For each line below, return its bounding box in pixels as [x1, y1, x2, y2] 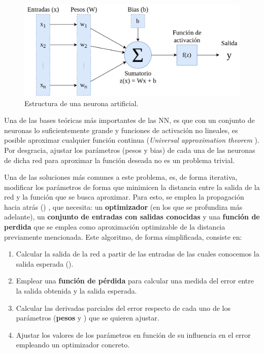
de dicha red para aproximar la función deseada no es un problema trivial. [4, 154, 235, 165]
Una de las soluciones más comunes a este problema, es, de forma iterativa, [4, 172, 238, 182]
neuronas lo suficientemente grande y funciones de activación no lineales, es [4, 124, 238, 135]
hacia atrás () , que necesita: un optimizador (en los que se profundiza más [4, 201, 243, 212]
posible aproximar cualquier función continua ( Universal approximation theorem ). [4, 135, 259, 145]
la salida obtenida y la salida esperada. [16, 285, 137, 296]
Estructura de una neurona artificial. [24, 98, 139, 108]
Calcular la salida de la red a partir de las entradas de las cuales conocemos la [16, 248, 259, 259]
